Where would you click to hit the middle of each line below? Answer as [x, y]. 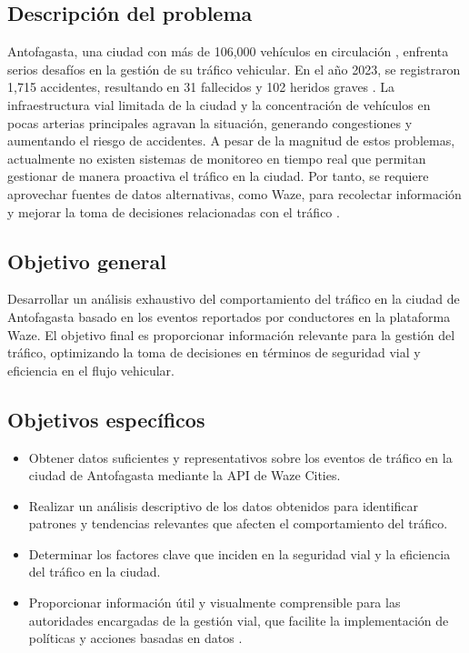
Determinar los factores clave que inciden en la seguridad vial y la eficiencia [239, 553]
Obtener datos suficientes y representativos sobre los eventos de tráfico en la [240, 457]
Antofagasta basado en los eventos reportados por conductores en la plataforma [229, 316]
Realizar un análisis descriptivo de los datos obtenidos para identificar [224, 505]
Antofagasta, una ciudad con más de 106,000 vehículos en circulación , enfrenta [228, 51]
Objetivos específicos [106, 419]
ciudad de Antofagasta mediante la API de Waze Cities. [185, 475]
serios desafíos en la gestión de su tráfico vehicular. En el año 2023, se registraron [234, 69]
